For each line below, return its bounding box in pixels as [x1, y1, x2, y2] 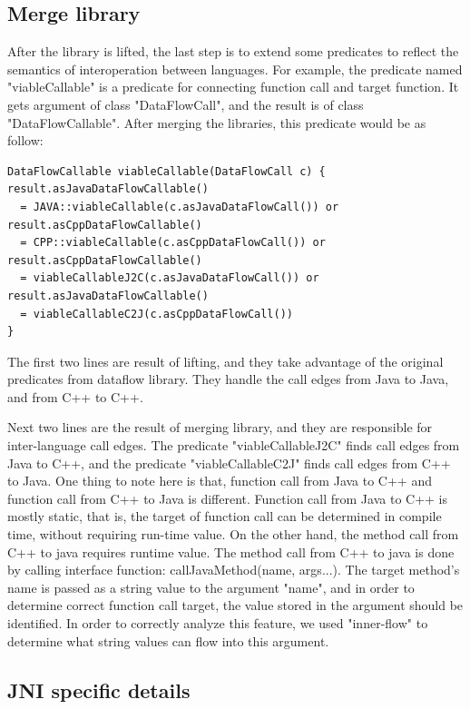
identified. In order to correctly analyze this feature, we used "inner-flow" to [7, 614, 428, 633]
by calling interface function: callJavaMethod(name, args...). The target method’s [7, 560, 460, 579]
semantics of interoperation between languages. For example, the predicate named [7, 59, 463, 78]
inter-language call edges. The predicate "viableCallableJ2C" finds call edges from [7, 436, 460, 455]
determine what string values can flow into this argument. [7, 631, 329, 650]
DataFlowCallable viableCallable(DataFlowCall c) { [7, 164, 326, 178]
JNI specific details [7, 675, 191, 704]
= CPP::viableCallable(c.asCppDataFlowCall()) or [20, 236, 326, 250]
